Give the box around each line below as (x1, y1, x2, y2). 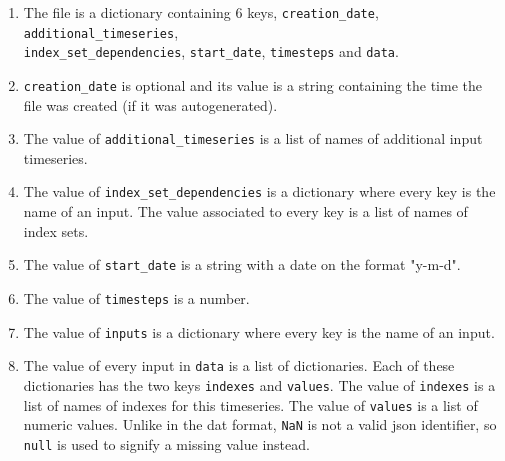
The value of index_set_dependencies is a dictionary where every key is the (23, 181, 496, 202)
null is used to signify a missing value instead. (23, 433, 310, 454)
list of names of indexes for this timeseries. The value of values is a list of (23, 394, 478, 415)
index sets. (23, 220, 89, 241)
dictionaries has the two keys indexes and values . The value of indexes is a (23, 374, 496, 395)
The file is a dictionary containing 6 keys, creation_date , (23, 2, 379, 22)
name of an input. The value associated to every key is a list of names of (23, 201, 468, 222)
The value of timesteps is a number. (23, 287, 250, 308)
